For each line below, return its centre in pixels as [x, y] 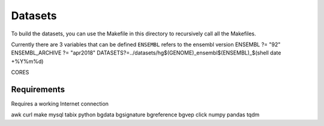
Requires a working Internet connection [60, 104]
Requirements [38, 89]
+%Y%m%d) [27, 61]
